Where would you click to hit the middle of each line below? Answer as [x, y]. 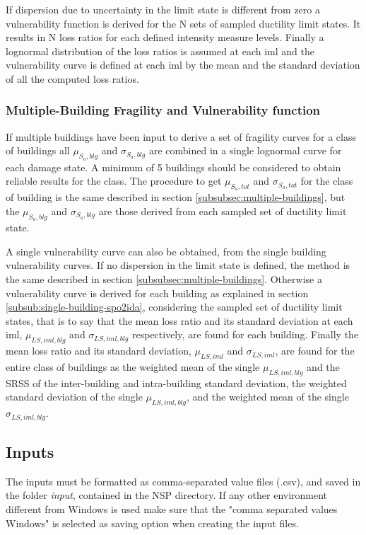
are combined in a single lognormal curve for [245, 150]
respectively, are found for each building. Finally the [245, 334]
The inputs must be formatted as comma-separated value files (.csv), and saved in [183, 481]
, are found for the [315, 351]
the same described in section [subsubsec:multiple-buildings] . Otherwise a [164, 278]
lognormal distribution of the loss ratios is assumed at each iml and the [160, 51]
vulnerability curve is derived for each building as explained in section [157, 293]
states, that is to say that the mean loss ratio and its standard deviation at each [179, 320]
